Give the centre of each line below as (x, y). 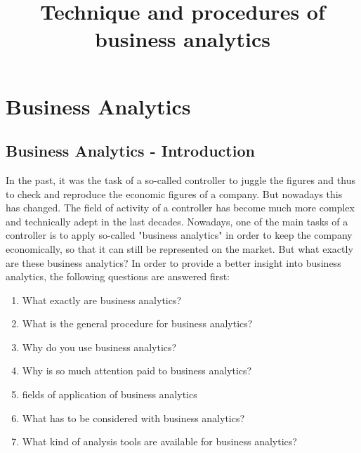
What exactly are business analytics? (102, 300)
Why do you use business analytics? (99, 347)
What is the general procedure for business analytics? (137, 323)
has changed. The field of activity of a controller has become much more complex (180, 208)
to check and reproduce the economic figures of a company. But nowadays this (174, 193)
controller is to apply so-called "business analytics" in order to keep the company (179, 235)
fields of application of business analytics (110, 394)
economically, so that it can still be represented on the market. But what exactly (179, 248)
